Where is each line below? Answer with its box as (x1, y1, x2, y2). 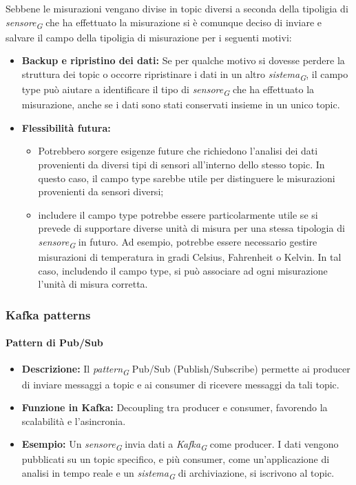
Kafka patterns (6, 306, 91, 323)
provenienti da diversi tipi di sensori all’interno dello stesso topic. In (38, 157, 325, 171)
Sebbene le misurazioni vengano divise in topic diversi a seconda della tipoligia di (6, 1, 348, 15)
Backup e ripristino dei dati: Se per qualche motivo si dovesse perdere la (21, 53, 345, 68)
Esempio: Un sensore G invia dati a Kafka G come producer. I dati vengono (21, 437, 339, 453)
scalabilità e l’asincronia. (21, 413, 126, 428)
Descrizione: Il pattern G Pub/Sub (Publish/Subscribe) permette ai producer (21, 362, 350, 378)
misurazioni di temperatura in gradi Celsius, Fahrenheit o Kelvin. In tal (38, 250, 342, 264)
